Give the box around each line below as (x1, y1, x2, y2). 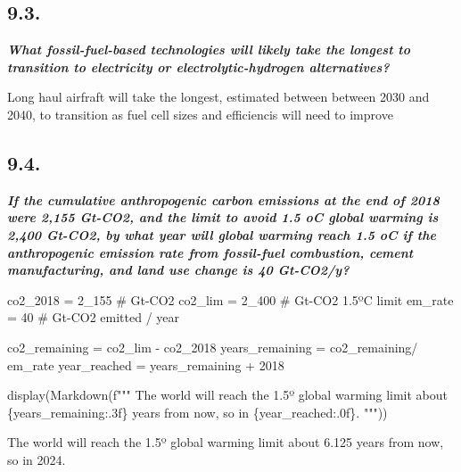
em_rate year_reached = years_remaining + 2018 (7, 355, 284, 374)
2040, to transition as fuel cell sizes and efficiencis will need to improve (7, 104, 393, 123)
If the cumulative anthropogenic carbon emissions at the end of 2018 (7, 190, 440, 209)
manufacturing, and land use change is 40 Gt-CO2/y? (7, 261, 350, 279)
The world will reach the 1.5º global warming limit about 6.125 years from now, (7, 433, 444, 451)
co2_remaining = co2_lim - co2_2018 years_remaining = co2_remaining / (7, 337, 418, 356)
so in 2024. (7, 450, 66, 468)
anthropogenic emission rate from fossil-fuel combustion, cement (7, 243, 414, 261)
